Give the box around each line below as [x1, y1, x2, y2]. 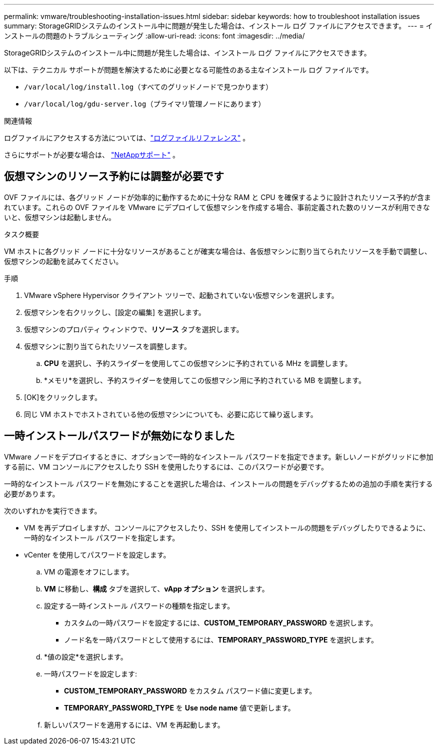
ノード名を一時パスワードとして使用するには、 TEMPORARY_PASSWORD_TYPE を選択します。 [64, 635, 378, 644]
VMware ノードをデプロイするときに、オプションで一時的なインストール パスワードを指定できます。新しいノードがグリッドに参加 [4, 452, 433, 461]
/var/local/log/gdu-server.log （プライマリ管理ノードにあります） [24, 99, 265, 108]
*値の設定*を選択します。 [44, 652, 127, 661]
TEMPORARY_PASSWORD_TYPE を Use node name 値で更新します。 [64, 703, 295, 712]
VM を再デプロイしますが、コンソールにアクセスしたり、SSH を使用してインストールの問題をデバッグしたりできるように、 [24, 523, 430, 532]
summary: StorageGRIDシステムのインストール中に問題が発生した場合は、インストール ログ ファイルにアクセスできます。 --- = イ [4, 21, 433, 30]
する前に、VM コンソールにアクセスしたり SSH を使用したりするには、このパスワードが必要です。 [4, 462, 328, 471]
